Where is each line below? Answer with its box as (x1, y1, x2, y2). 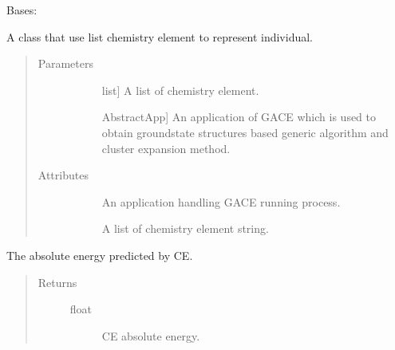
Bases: (6, 2, 38, 18)
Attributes (38, 167, 89, 183)
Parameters (38, 55, 93, 72)
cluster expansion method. (101, 140, 231, 156)
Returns (38, 273, 77, 290)
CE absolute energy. (101, 327, 200, 344)
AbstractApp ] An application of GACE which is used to (101, 108, 377, 125)
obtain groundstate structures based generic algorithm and (101, 124, 389, 140)
